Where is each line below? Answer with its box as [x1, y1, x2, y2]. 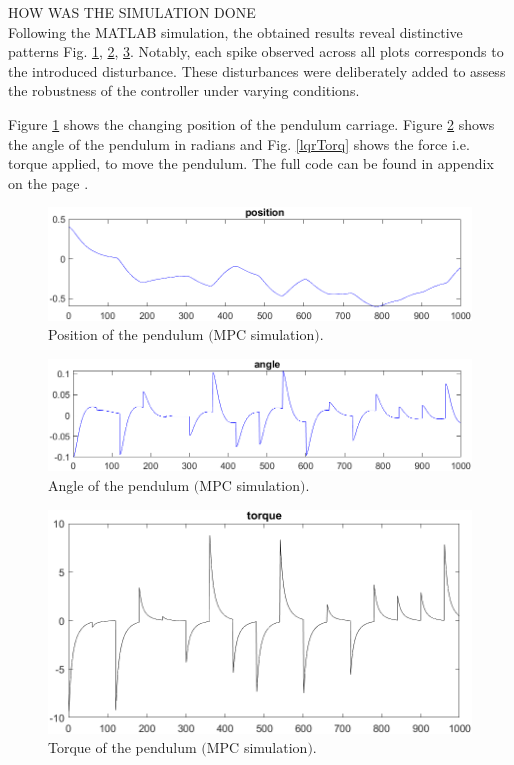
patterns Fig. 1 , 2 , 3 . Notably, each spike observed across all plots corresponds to [8, 41, 504, 62]
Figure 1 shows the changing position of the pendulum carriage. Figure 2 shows [8, 113, 495, 134]
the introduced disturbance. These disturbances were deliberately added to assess [8, 60, 506, 81]
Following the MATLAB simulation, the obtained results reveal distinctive [8, 21, 463, 42]
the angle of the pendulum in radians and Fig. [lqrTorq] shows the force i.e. [8, 133, 470, 154]
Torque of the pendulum [48, 737, 197, 758]
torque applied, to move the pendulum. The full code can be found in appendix [8, 153, 494, 174]
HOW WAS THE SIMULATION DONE [8, 2, 256, 22]
